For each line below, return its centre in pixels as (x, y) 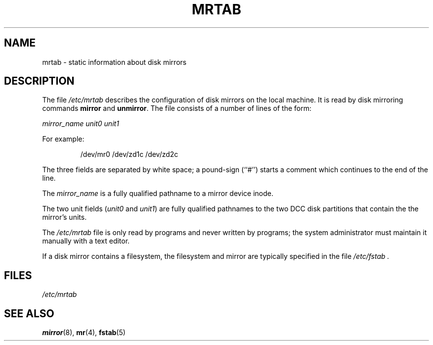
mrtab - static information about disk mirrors (114, 62)
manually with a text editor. (86, 241)
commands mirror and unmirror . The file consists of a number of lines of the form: (177, 108)
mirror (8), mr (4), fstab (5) (84, 333)
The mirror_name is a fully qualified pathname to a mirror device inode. (158, 194)
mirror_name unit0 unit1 (81, 124)
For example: (63, 139)
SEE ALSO (29, 313)
